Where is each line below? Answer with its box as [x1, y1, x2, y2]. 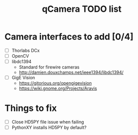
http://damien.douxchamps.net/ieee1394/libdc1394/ [19, 69, 124, 75]
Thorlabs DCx [11, 47, 40, 53]
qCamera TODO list [42, 3, 122, 15]
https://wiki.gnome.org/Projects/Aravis [19, 85, 97, 92]
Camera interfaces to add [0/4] [4, 31, 134, 42]
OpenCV [11, 53, 29, 59]
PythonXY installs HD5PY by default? [11, 125, 87, 131]
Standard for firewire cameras [19, 64, 80, 70]
